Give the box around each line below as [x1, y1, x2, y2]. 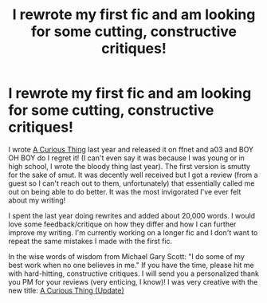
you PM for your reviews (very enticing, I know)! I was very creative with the [8, 277, 258, 286]
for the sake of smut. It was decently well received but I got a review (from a [8, 170, 258, 179]
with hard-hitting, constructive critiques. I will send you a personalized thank [8, 269, 260, 278]
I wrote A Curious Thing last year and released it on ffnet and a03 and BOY [8, 144, 253, 154]
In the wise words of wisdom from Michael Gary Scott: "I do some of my [8, 251, 245, 261]
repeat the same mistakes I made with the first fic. [8, 236, 173, 246]
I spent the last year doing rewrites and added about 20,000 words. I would [8, 211, 256, 220]
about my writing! [8, 195, 66, 205]
